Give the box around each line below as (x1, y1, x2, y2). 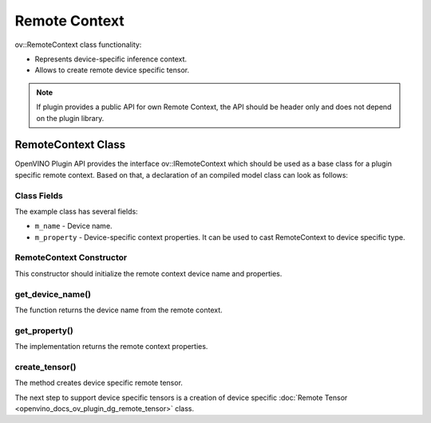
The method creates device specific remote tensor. (14, 378, 184, 388)
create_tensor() (14, 361, 77, 372)
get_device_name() (14, 288, 92, 300)
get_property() (14, 325, 73, 336)
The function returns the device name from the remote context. (14, 305, 223, 315)
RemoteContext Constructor (14, 252, 128, 263)
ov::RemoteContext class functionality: (14, 40, 142, 49)
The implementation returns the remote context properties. (14, 342, 208, 351)
